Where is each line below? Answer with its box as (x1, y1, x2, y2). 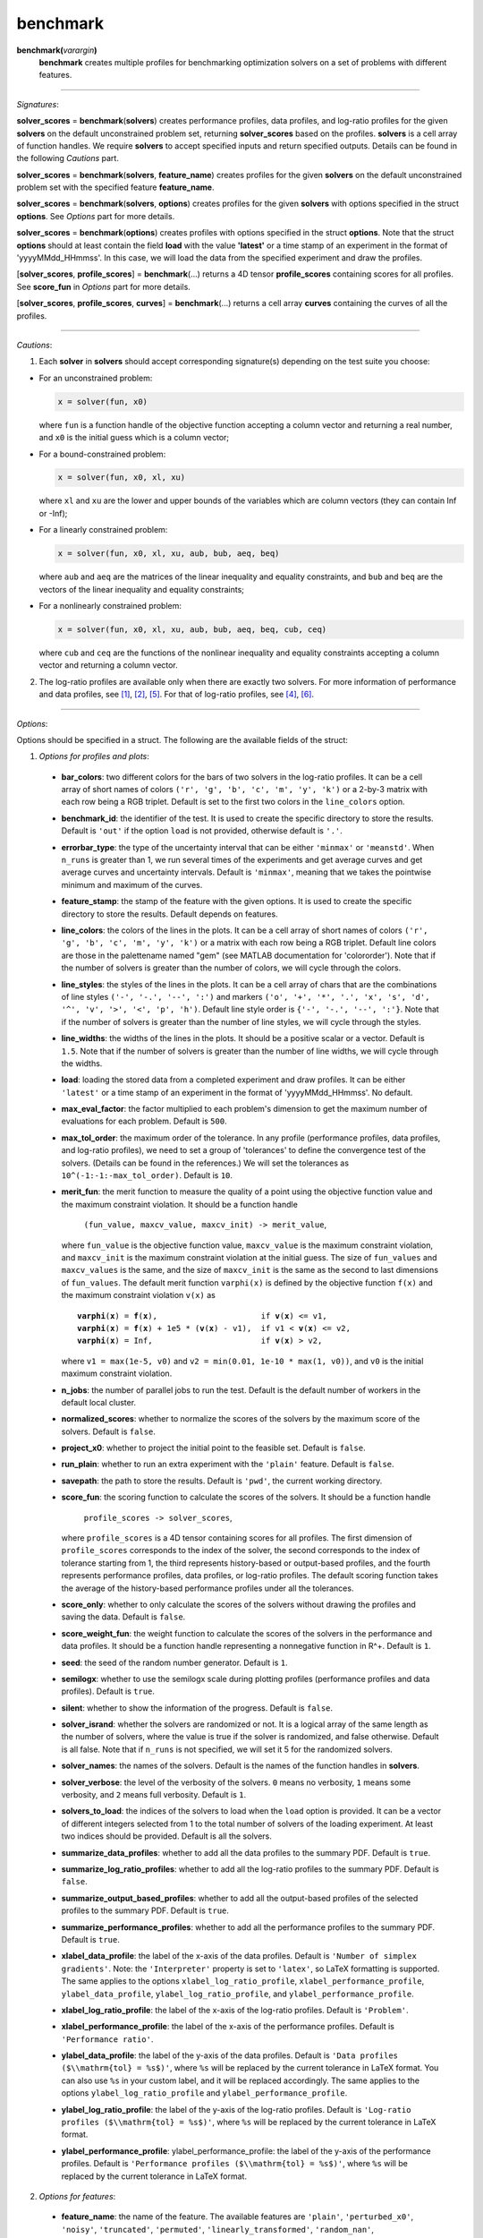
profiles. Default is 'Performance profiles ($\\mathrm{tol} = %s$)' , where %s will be (61, 2158, 409, 2169)
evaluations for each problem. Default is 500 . (61, 1115, 227, 1127)
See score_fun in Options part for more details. (16, 281, 191, 292)
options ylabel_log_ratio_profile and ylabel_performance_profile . (61, 2088, 348, 2098)
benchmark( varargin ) (16, 45, 97, 56)
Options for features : (38, 2191, 116, 2201)
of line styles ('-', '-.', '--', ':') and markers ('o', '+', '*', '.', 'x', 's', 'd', (61, 991, 430, 1002)
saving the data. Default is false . (61, 1611, 186, 1622)
